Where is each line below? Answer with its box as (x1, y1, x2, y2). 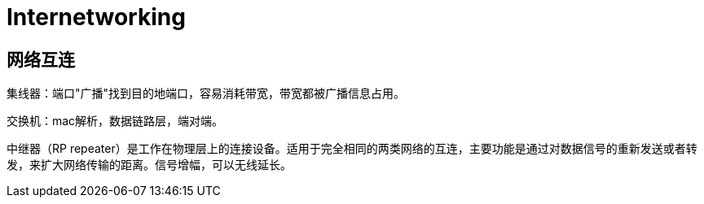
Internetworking (7, 3, 186, 31)
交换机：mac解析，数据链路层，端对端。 (7, 114, 224, 128)
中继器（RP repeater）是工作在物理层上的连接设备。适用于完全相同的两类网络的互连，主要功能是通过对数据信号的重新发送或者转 (7, 141, 697, 156)
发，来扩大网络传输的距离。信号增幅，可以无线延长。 (7, 158, 292, 172)
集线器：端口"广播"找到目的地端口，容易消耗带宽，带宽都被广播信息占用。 (7, 86, 406, 101)
